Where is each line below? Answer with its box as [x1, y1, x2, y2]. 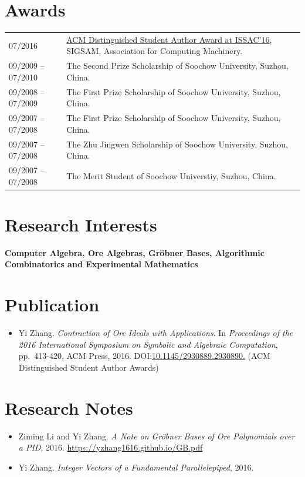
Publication [5, 293, 100, 317]
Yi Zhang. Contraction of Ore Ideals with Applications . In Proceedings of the [18, 327, 293, 339]
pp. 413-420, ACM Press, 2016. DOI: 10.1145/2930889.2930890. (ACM [18, 350, 270, 362]
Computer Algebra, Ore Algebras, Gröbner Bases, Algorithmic [5, 246, 265, 258]
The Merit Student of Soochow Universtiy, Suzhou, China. [66, 169, 276, 182]
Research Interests [5, 212, 157, 236]
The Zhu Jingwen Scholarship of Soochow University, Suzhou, [66, 137, 288, 150]
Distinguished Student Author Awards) [18, 361, 159, 373]
